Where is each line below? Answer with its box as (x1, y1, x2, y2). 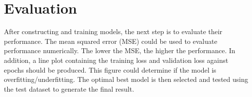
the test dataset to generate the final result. (4, 83, 135, 94)
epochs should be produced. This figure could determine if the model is (4, 64, 216, 75)
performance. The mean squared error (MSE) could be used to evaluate (4, 36, 217, 46)
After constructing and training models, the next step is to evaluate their (4, 26, 223, 37)
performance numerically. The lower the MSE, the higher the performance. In (4, 45, 235, 56)
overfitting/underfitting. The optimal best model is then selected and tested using (4, 74, 248, 84)
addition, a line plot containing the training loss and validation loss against (4, 55, 229, 65)
